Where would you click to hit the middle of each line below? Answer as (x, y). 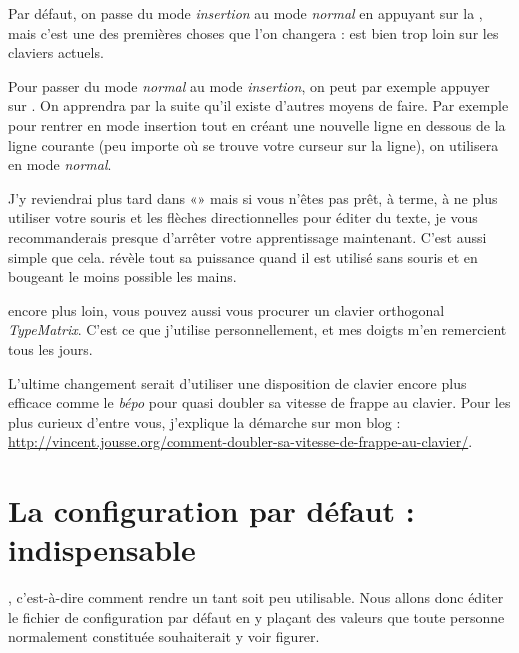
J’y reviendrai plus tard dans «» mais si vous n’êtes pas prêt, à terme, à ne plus (253, 197)
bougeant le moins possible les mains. (122, 276)
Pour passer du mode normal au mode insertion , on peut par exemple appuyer (249, 85)
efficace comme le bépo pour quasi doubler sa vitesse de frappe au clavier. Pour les (259, 402)
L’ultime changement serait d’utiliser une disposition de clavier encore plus (237, 382)
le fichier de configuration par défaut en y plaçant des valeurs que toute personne (256, 616)
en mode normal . (60, 164)
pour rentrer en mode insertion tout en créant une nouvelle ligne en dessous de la (257, 124)
